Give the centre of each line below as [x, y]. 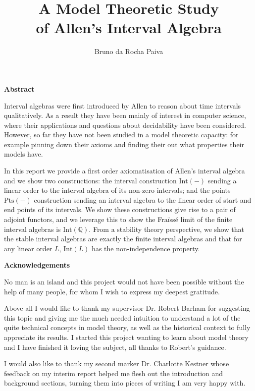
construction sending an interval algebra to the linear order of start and [143, 199]
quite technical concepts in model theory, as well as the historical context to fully [127, 327]
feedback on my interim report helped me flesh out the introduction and [114, 373]
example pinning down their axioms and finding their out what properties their [124, 144]
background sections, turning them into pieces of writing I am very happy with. [125, 383]
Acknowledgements [37, 265]
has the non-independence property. [146, 248]
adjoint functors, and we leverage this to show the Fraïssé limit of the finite [118, 219]
